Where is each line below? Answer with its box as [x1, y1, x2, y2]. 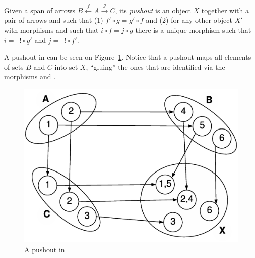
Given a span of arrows [4, 5, 76, 15]
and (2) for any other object [146, 15, 232, 25]
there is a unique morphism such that [135, 24, 251, 35]
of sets [4, 61, 24, 72]
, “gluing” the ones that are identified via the [86, 61, 225, 72]
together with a [201, 5, 249, 15]
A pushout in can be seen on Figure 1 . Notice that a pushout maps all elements [4, 52, 251, 62]
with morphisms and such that [4, 24, 99, 35]
